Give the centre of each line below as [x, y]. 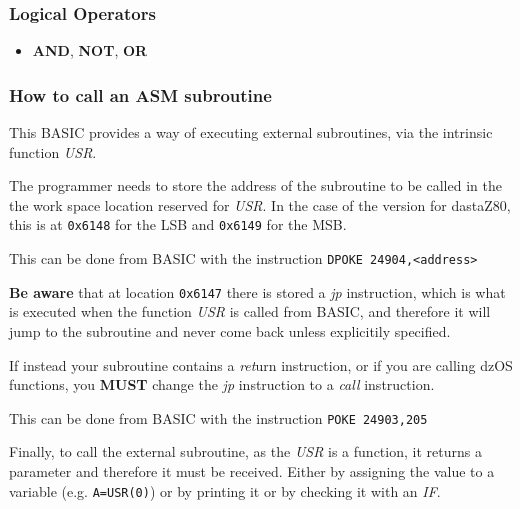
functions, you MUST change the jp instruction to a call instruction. [222, 384]
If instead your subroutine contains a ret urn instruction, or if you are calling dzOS [261, 364]
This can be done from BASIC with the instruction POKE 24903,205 [218, 417]
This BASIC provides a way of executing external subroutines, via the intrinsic [251, 132]
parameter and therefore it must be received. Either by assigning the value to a [252, 471]
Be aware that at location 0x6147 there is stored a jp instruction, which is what [257, 291]
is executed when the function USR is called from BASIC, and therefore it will [250, 311]
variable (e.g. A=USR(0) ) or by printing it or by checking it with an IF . [225, 490]
